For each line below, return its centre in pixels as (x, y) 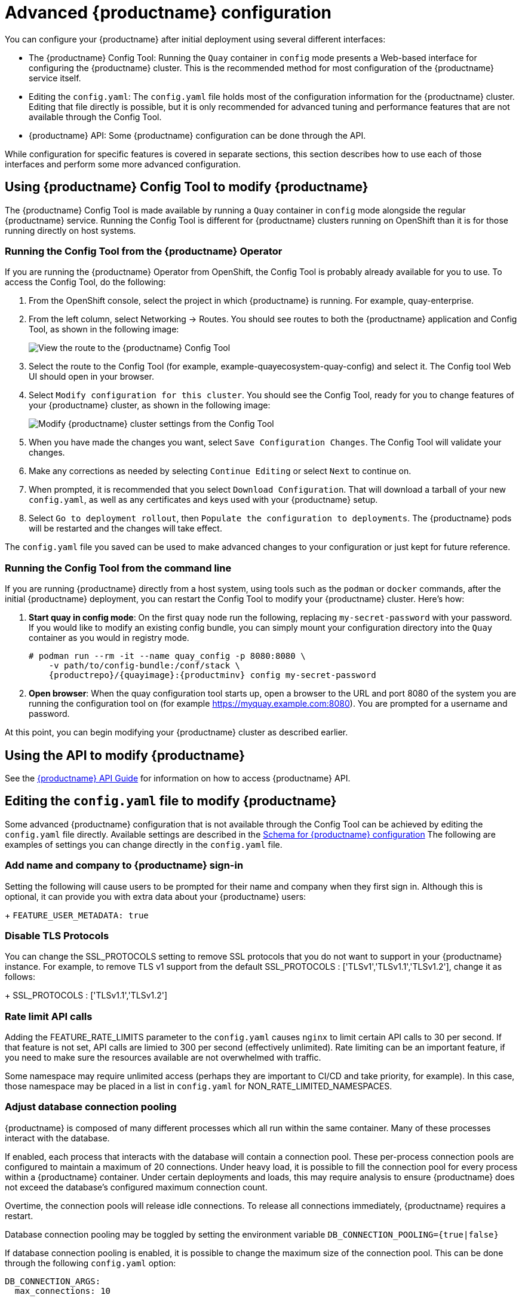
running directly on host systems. (70, 230)
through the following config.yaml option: (90, 1263)
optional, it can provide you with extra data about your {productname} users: (156, 896)
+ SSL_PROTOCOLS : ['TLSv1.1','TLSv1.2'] (86, 995)
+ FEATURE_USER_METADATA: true (77, 915)
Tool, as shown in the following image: (104, 329)
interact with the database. (57, 1138)
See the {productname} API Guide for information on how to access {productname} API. (178, 778)
